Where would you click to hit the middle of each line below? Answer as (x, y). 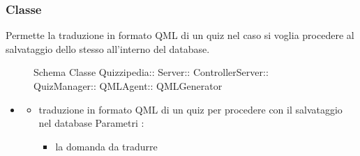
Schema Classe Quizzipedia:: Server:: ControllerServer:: (151, 72)
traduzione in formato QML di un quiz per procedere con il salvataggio (190, 109)
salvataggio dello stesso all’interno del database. (108, 48)
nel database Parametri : (91, 123)
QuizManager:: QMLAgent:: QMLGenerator (128, 86)
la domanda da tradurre (106, 146)
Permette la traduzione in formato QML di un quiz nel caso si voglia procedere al (180, 35)
